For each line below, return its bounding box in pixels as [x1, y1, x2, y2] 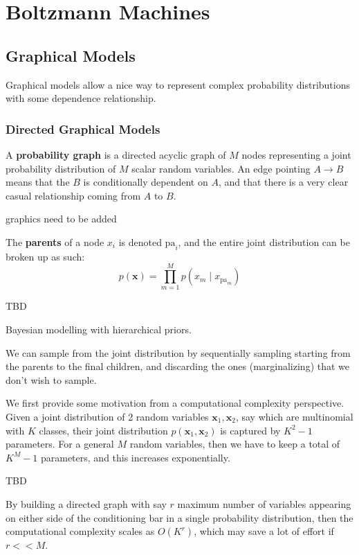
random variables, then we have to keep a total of [129, 437, 340, 451]
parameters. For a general [6, 437, 114, 451]
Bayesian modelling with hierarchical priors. [6, 322, 192, 337]
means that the [6, 175, 70, 189]
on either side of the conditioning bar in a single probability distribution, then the [6, 510, 353, 525]
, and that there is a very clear [218, 175, 349, 189]
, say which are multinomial [235, 409, 353, 424]
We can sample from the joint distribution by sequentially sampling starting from [6, 345, 351, 360]
